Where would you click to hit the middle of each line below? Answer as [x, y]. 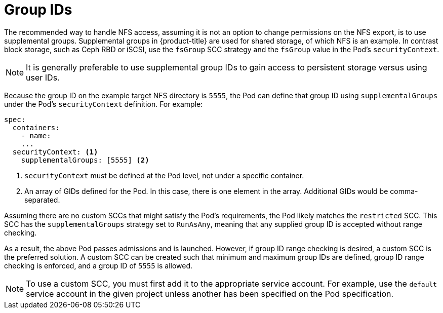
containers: [36, 127]
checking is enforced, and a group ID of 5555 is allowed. [98, 265]
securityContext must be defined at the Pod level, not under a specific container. [164, 175]
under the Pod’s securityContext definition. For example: [104, 104]
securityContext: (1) [55, 152]
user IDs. [43, 77]
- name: [36, 135]
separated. [42, 200]
